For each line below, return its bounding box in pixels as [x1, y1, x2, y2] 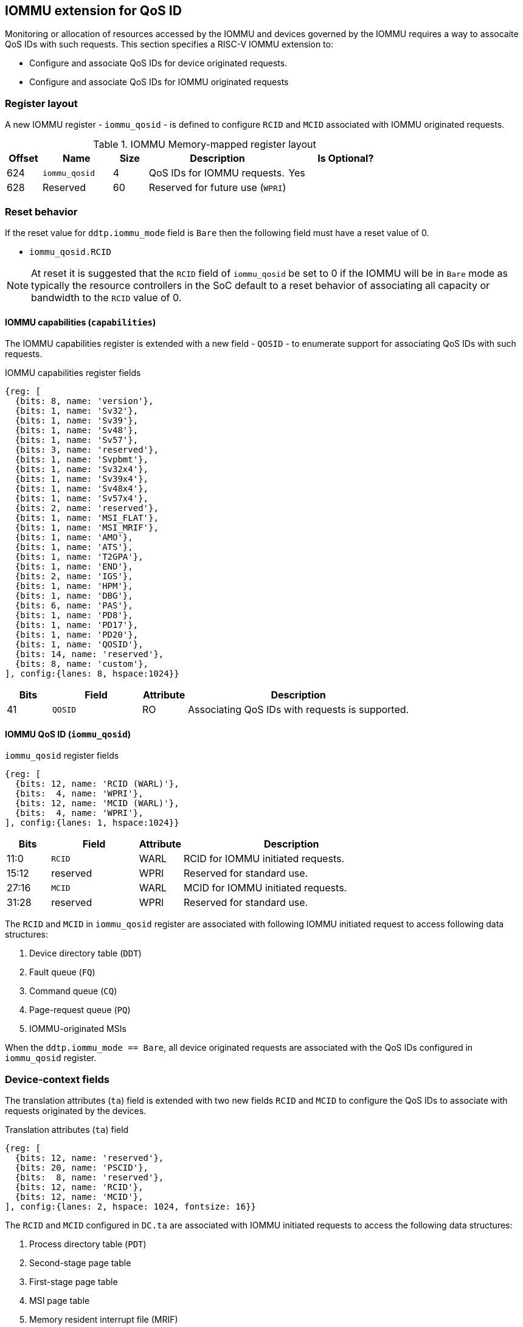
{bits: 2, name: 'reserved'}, [15, 503, 159, 514]
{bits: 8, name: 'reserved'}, [15, 1172, 164, 1183]
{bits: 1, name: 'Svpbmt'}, [15, 455, 149, 465]
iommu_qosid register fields [5, 750, 119, 761]
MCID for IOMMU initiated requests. [184, 882, 347, 894]
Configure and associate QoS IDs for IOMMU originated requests [29, 77, 289, 88]
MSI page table [29, 1295, 90, 1306]
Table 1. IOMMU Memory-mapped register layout [93, 138, 316, 151]
